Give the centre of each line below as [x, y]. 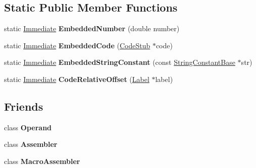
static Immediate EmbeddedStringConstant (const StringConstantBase [120, 62]
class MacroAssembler [42, 161]
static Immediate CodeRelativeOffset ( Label [77, 79]
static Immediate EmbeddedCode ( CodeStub [77, 45]
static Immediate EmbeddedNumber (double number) [92, 28]
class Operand [28, 127]
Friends [24, 106]
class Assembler [31, 144]
